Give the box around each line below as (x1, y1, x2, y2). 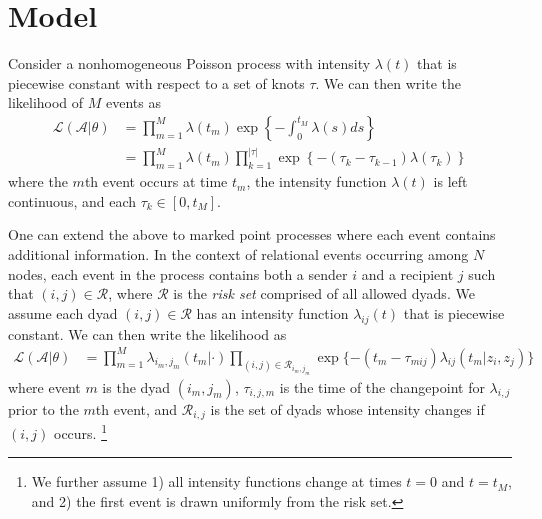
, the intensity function (246, 171, 387, 192)
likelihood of (8, 92, 84, 113)
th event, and (95, 398, 178, 419)
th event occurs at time (84, 171, 228, 192)
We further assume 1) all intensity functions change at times (31, 471, 402, 492)
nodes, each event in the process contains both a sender (8, 263, 348, 284)
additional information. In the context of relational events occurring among (8, 243, 469, 264)
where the (8, 171, 68, 192)
